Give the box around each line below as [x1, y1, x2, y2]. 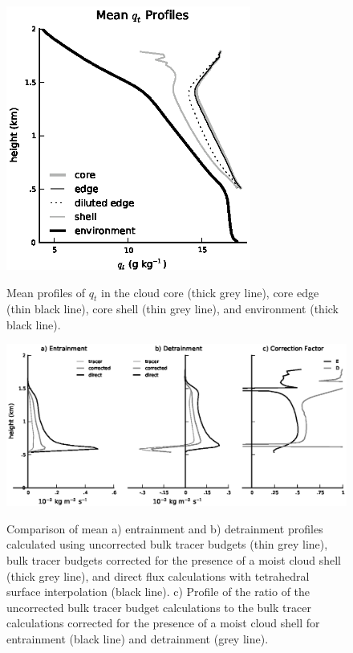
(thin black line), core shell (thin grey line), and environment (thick [6, 300, 339, 317]
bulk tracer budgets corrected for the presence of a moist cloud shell [6, 551, 342, 568]
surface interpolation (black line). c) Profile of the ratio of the [6, 583, 310, 600]
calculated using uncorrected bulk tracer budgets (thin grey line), [6, 536, 328, 553]
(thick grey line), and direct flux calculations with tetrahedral [6, 567, 310, 584]
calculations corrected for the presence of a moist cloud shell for [6, 614, 320, 631]
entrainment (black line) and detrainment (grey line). [6, 630, 269, 647]
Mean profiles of [6, 284, 86, 300]
